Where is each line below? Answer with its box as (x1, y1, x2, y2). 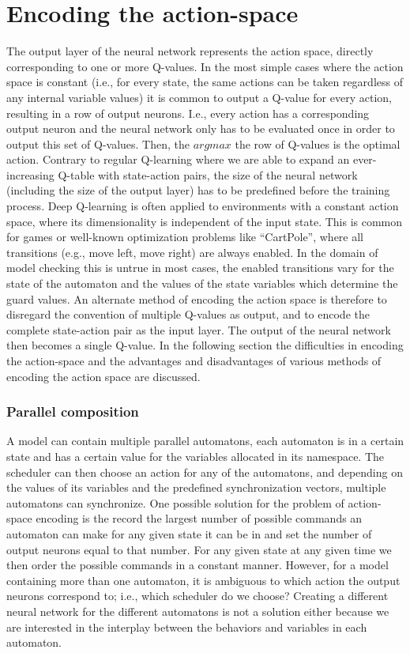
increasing (6, 166, 55, 183)
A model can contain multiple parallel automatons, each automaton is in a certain (6, 432, 404, 449)
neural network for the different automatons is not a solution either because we (6, 602, 389, 619)
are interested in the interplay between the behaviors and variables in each (6, 618, 367, 635)
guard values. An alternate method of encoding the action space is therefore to (6, 290, 387, 307)
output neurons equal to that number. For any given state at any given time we (6, 541, 392, 557)
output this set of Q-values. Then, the (6, 135, 190, 152)
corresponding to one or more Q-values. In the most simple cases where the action (6, 58, 404, 74)
